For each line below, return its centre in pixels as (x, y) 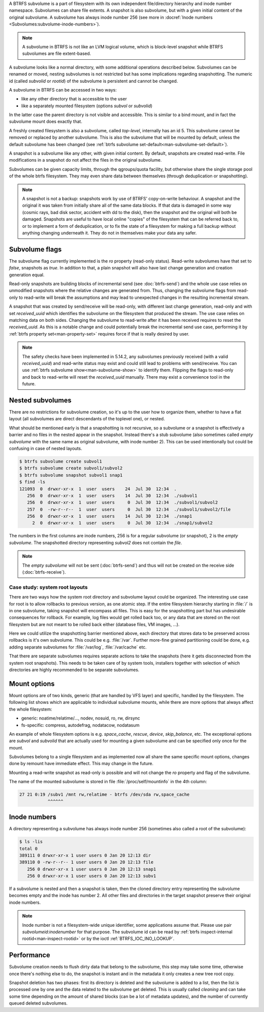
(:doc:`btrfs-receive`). (44, 572)
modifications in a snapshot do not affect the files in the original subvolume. (85, 160)
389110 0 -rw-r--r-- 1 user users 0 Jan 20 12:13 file (86, 862)
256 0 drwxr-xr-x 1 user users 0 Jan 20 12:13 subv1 (92, 876)
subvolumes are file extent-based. (57, 53)
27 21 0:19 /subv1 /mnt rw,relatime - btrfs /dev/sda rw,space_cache (104, 795)
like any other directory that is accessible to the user (74, 99)
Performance (30, 955)
